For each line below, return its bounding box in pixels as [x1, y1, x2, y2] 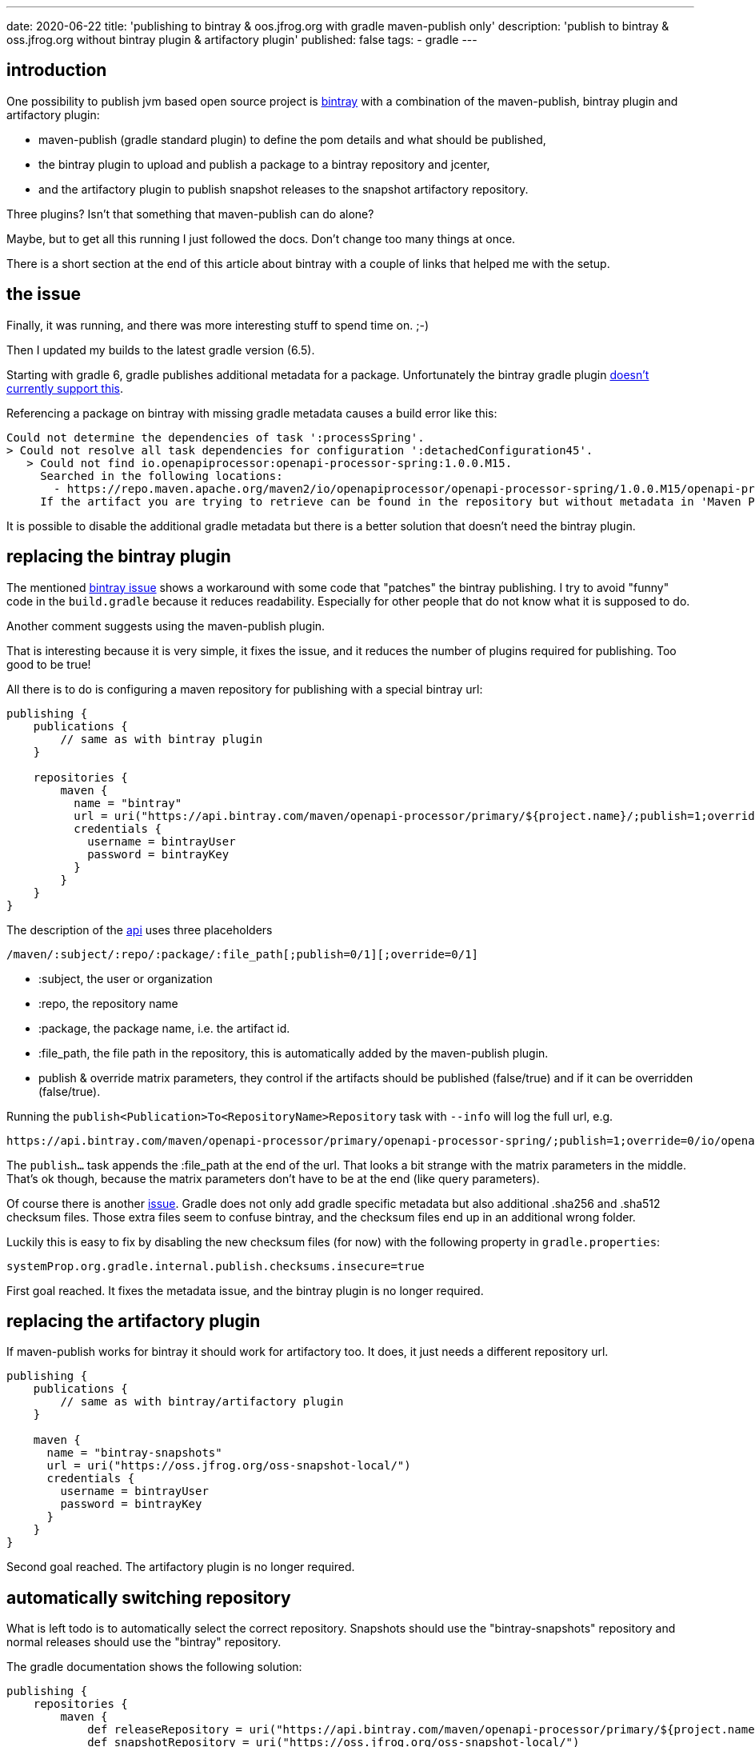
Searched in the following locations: [40, 469, 283, 482]
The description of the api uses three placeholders [6, 922, 273, 937]
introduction [6, 60, 107, 81]
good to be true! [6, 657, 91, 671]
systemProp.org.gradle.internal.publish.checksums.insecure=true [6, 1259, 425, 1273]
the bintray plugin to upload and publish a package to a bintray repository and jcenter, [38, 157, 490, 171]
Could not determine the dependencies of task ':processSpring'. [6, 430, 425, 444]
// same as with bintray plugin [60, 732, 263, 746]
